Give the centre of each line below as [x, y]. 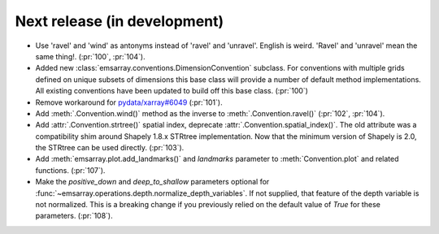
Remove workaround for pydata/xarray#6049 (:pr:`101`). [129, 102]
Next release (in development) [120, 21]
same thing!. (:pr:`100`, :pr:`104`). [90, 56]
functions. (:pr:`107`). [70, 170]
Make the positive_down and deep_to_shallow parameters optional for [152, 182]
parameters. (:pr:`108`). [74, 216]
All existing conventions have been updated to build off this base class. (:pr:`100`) [172, 91]
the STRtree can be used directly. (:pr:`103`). [110, 148]
